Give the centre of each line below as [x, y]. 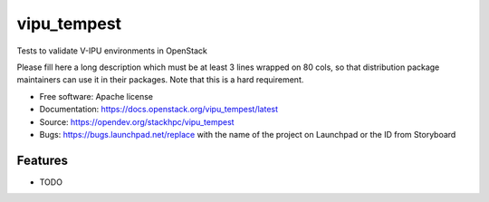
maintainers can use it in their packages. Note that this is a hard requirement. [160, 80]
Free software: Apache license [96, 96]
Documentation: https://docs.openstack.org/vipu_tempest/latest [159, 110]
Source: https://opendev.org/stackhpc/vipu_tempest [137, 121]
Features [42, 160]
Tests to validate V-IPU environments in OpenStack [112, 51]
